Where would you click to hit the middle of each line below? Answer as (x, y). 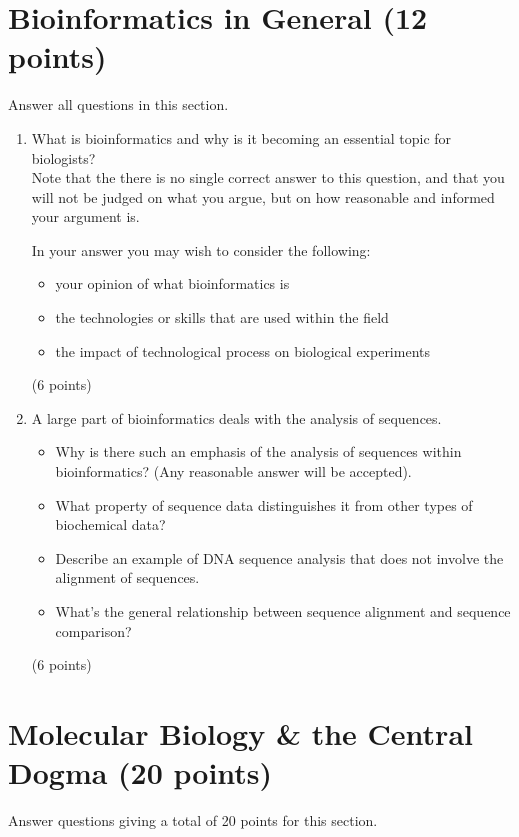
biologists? (63, 157)
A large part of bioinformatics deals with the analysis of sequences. (236, 417)
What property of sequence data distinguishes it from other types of (264, 504)
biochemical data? (110, 524)
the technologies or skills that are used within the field (222, 317)
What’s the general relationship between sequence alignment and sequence (283, 611)
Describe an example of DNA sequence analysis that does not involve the (279, 557)
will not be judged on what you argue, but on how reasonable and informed (263, 196)
